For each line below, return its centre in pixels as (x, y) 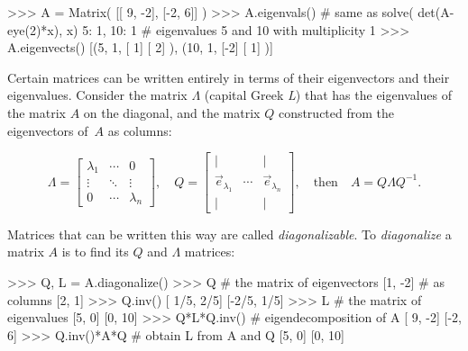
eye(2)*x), (35, 29)
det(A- (436, 12)
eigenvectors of (48, 130)
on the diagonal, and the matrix (172, 112)
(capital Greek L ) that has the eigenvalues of (328, 95)
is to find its (95, 252)
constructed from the (336, 112)
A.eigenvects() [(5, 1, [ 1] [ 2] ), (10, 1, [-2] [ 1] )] (140, 47)
